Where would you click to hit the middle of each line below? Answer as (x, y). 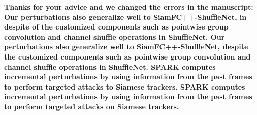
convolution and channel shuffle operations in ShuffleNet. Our (115, 36)
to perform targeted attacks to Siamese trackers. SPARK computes (125, 86)
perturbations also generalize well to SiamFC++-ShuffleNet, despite (126, 47)
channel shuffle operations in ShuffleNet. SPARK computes (110, 66)
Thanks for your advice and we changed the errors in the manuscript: (129, 7)
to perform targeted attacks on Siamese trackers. (92, 106)
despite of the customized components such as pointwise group (116, 27)
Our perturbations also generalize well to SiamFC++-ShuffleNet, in (125, 17)
